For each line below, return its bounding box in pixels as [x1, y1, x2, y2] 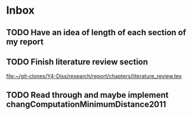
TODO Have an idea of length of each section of [6, 27, 187, 38]
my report [6, 36, 44, 46]
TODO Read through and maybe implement [6, 90, 169, 100]
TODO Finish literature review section [6, 57, 148, 67]
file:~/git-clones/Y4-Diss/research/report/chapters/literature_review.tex [6, 73, 182, 80]
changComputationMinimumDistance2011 [6, 99, 166, 109]
